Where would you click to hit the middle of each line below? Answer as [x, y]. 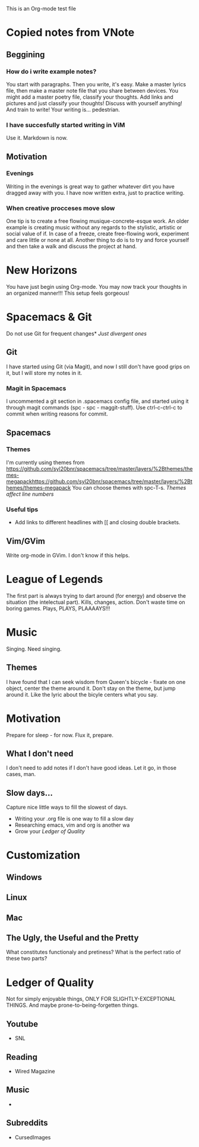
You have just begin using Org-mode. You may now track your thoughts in [97, 287]
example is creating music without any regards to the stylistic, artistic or [94, 228]
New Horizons [42, 270]
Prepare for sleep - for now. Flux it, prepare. [60, 735]
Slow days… [30, 793]
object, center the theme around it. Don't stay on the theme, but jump [91, 688]
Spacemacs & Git [49, 317]
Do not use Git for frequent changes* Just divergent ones [77, 334]
